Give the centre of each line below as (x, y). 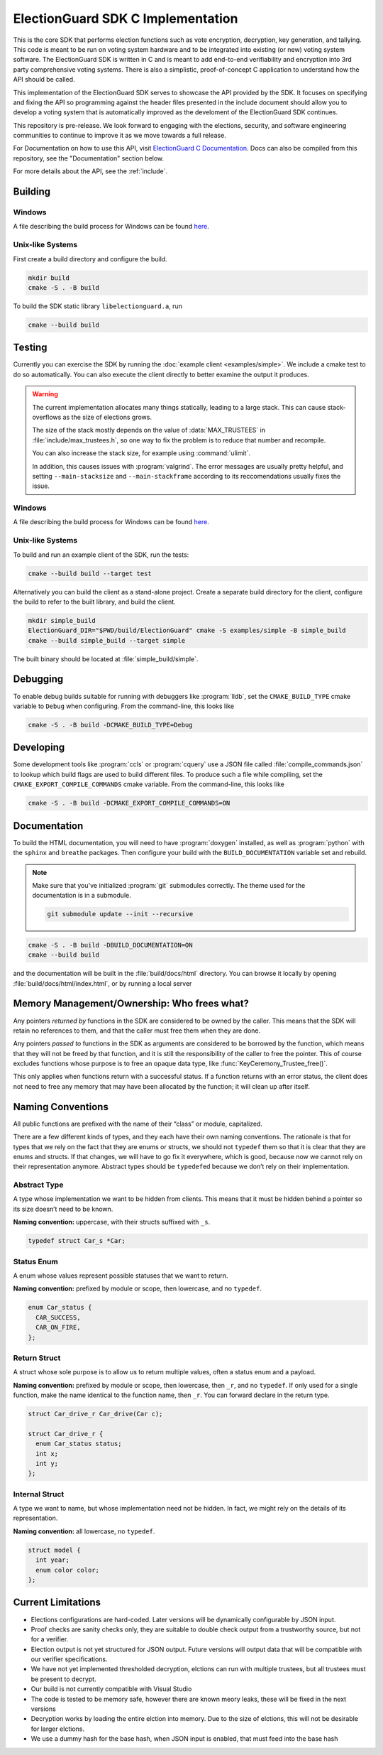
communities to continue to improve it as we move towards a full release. (120, 136)
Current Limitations (57, 1603)
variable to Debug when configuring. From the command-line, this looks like (123, 706)
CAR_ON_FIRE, (58, 1327)
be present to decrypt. (63, 1679)
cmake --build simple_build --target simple (107, 640)
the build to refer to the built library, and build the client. (95, 602)
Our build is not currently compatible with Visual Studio (111, 1689)
